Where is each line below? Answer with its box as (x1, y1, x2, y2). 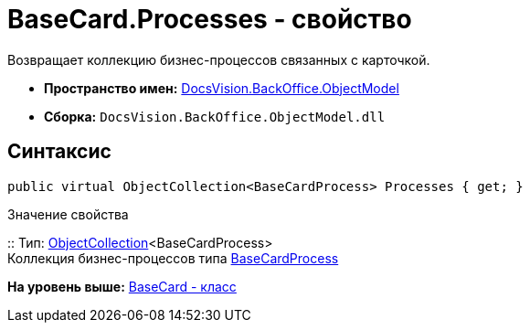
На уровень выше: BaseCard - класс (7, 278, 237, 294)
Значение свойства (7, 206, 129, 222)
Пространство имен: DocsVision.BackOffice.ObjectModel (44, 80, 399, 96)
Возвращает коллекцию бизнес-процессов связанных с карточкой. (7, 51, 430, 68)
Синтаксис (7, 140, 111, 164)
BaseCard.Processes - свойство (7, 4, 412, 35)
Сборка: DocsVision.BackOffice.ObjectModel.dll (44, 108, 386, 124)
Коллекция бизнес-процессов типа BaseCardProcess (7, 250, 339, 266)
